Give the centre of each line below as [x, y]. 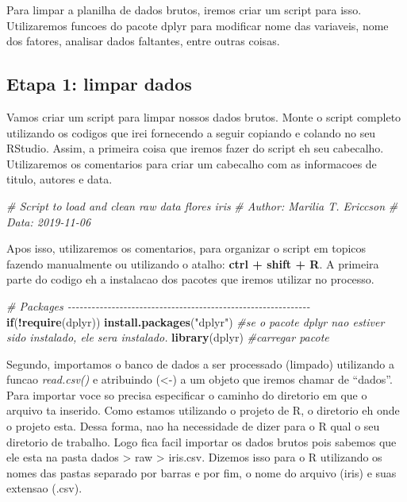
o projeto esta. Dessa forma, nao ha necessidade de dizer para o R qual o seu [193, 426]
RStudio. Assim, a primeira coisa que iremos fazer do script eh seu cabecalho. [195, 148]
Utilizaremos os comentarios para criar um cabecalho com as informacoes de [192, 163]
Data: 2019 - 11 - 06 [49, 221]
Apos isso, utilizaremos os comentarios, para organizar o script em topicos [186, 248]
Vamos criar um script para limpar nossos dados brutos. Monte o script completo [204, 116]
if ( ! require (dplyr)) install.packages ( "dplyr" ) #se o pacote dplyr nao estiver [196, 321]
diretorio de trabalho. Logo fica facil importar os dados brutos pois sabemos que [202, 441]
